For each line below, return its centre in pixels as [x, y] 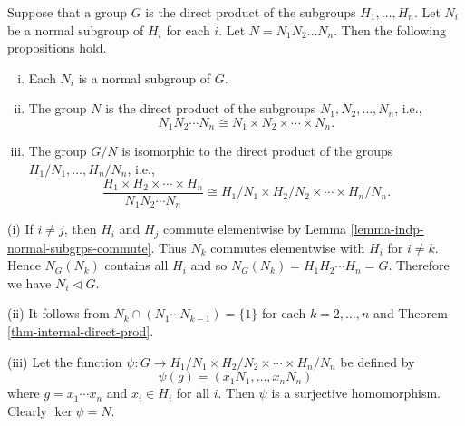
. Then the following [390, 29]
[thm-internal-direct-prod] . [81, 330]
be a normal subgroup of [76, 29]
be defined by [378, 361]
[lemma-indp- [387, 229]
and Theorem [411, 313]
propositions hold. [57, 48]
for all [193, 393]
